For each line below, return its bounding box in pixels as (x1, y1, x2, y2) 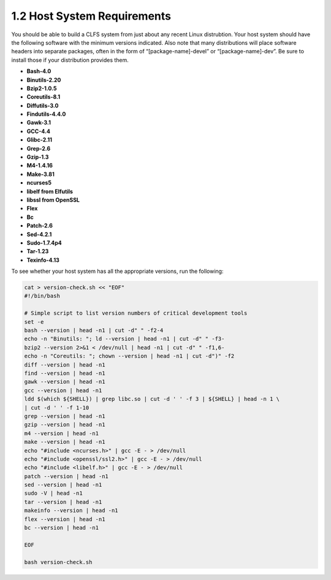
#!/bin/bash (24, 292, 61, 300)
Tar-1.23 (26, 248, 49, 255)
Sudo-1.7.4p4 (26, 239, 63, 246)
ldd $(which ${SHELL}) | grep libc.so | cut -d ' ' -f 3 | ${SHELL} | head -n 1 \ (24, 395, 280, 403)
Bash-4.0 (26, 67, 51, 75)
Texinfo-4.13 (26, 256, 59, 264)
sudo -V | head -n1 (24, 490, 83, 497)
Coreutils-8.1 (26, 93, 61, 101)
